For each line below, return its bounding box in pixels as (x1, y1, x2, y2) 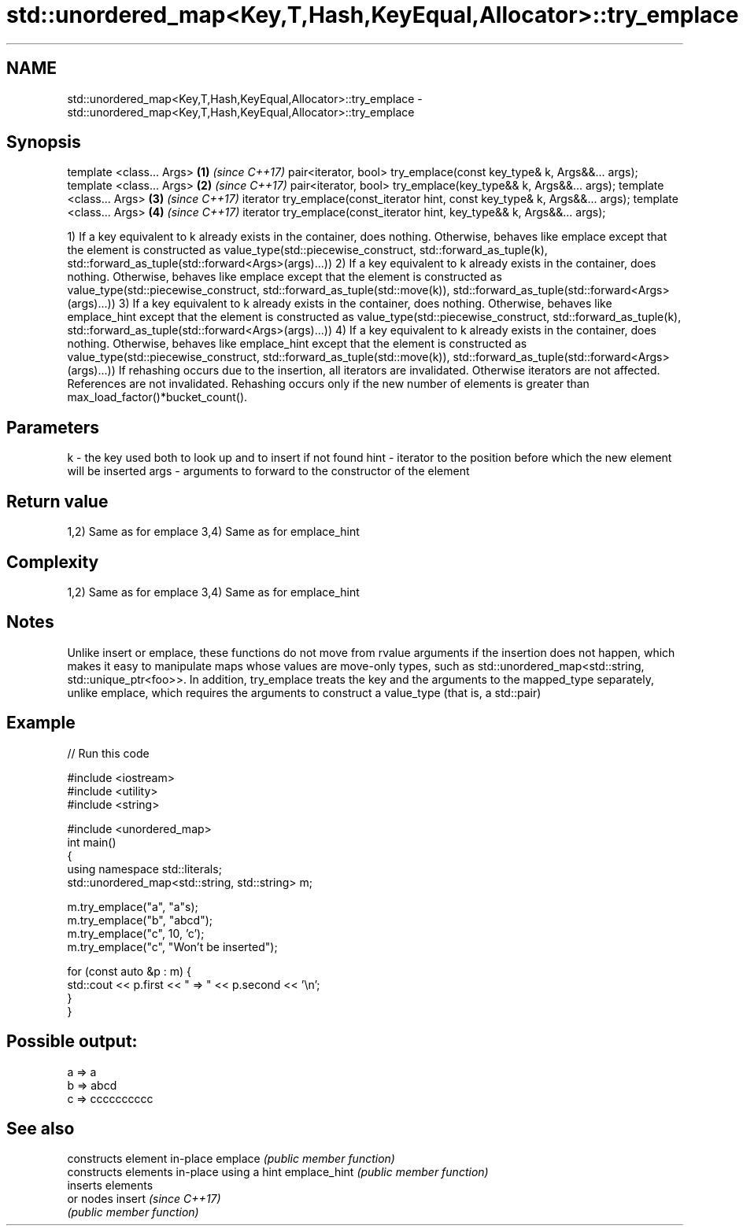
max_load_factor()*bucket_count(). (67, 390, 248, 404)
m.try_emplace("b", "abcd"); (67, 913, 213, 927)
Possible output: (6, 1031, 138, 1052)
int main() (67, 835, 116, 849)
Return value (6, 491, 109, 511)
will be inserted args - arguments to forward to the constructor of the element (67, 464, 470, 478)
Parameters (6, 417, 99, 437)
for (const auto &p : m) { (67, 964, 191, 978)
